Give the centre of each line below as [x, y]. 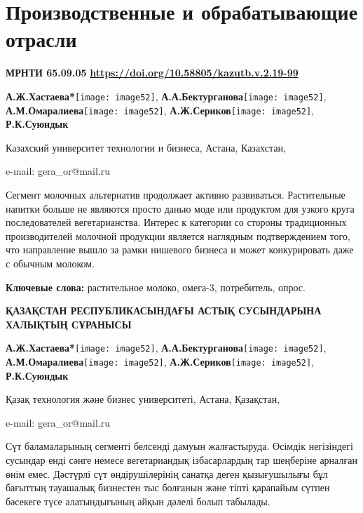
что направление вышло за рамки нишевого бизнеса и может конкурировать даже [180, 249]
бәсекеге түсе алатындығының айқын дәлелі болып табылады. [138, 501]
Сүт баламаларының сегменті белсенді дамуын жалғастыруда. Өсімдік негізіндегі [179, 446]
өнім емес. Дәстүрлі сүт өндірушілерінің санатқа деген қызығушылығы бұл [167, 473]
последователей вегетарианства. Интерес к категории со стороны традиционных [176, 222]
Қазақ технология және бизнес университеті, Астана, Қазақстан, [143, 399]
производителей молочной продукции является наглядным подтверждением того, [178, 235]
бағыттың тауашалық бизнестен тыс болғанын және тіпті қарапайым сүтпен [168, 487]
